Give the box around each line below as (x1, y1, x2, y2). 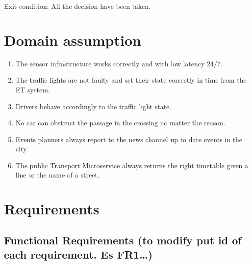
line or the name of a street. (15, 170, 100, 180)
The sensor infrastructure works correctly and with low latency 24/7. (15, 58, 223, 68)
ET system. (15, 84, 50, 94)
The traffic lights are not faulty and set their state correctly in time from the (15, 75, 247, 85)
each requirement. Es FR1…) (4, 247, 153, 262)
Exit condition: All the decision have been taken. (4, 1, 151, 11)
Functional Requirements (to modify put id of (4, 232, 242, 247)
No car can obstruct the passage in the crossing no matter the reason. (15, 118, 226, 128)
